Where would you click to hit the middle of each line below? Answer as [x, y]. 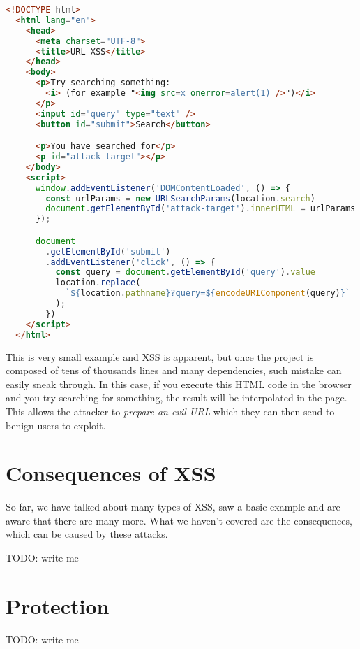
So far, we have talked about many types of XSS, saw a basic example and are [173, 507]
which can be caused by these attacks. [87, 534]
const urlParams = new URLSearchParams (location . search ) [180, 198]
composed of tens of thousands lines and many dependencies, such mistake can [174, 370]
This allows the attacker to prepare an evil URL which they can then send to [170, 411]
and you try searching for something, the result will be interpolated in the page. [177, 398]
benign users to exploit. [56, 425]
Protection [58, 605]
